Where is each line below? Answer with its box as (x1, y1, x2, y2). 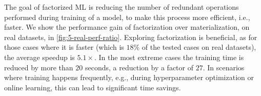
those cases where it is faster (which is (4, 42, 124, 52)
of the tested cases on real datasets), (142, 42, 256, 52)
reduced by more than (4, 62, 73, 72)
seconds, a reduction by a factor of (85, 62, 193, 72)
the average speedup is (4, 51, 75, 62)
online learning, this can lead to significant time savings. (4, 82, 181, 92)
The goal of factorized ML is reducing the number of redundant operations (4, 2, 239, 12)
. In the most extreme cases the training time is (94, 51, 244, 62)
